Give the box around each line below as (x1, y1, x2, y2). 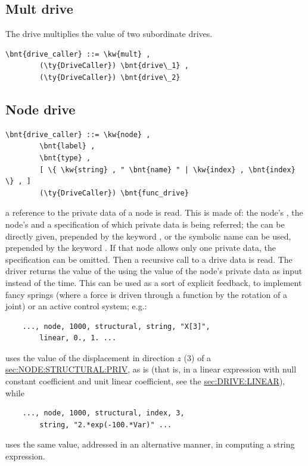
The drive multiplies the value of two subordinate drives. (5, 27, 213, 40)
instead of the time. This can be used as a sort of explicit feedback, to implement (5, 276, 302, 288)
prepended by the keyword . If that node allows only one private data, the (5, 241, 276, 254)
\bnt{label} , (39, 142, 95, 151)
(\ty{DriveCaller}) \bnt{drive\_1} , (39, 61, 189, 70)
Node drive (5, 100, 76, 118)
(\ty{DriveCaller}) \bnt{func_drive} (39, 188, 189, 197)
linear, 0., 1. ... (39, 334, 117, 343)
